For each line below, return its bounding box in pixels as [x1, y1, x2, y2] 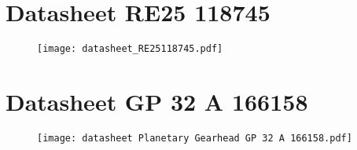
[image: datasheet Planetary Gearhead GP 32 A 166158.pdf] [37, 132, 352, 144]
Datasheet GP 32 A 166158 [6, 85, 308, 117]
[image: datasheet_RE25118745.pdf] [37, 43, 223, 55]
